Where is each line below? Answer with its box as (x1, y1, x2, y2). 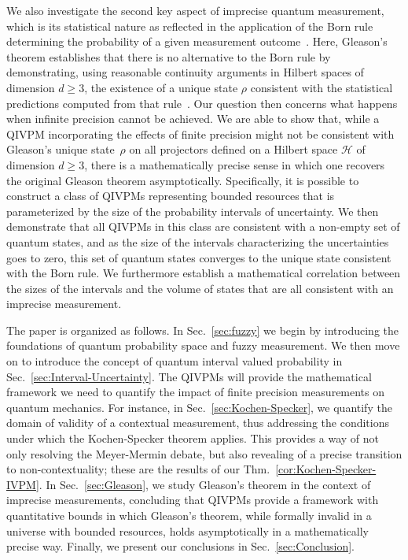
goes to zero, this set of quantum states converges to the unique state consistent (6, 249, 391, 265)
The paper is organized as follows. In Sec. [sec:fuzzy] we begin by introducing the (6, 321, 399, 338)
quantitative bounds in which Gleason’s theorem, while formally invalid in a (6, 507, 372, 523)
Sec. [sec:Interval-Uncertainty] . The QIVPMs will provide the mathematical (6, 368, 372, 384)
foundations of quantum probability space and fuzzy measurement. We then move (6, 337, 400, 354)
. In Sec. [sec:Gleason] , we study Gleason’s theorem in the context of (39, 476, 371, 492)
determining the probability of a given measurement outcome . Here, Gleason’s (6, 33, 388, 50)
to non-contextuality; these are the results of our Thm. (6, 461, 270, 477)
